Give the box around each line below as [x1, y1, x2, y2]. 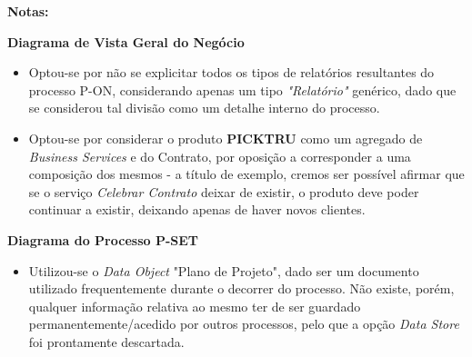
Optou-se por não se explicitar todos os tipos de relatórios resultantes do [28, 63, 435, 82]
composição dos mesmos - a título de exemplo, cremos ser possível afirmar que [28, 164, 465, 183]
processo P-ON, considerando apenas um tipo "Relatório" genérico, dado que [28, 80, 457, 99]
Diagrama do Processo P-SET [7, 230, 198, 249]
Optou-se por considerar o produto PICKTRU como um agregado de [28, 128, 423, 147]
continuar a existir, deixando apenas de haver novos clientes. [28, 200, 366, 219]
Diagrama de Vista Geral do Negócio [7, 32, 245, 51]
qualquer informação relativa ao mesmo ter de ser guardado [28, 296, 361, 315]
